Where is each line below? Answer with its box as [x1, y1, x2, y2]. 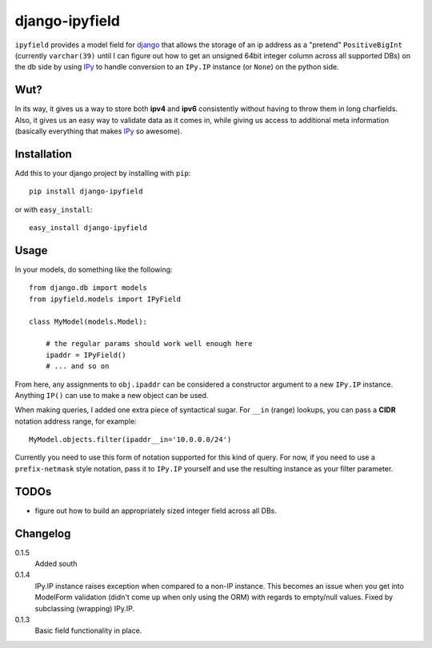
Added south [34, 559, 78, 569]
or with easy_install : [14, 205, 93, 214]
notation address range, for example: [14, 416, 137, 426]
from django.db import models [29, 284, 148, 292]
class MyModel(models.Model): [29, 316, 148, 326]
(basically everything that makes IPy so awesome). [14, 126, 183, 136]
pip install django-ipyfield [29, 187, 143, 196]
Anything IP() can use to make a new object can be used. [14, 390, 209, 400]
